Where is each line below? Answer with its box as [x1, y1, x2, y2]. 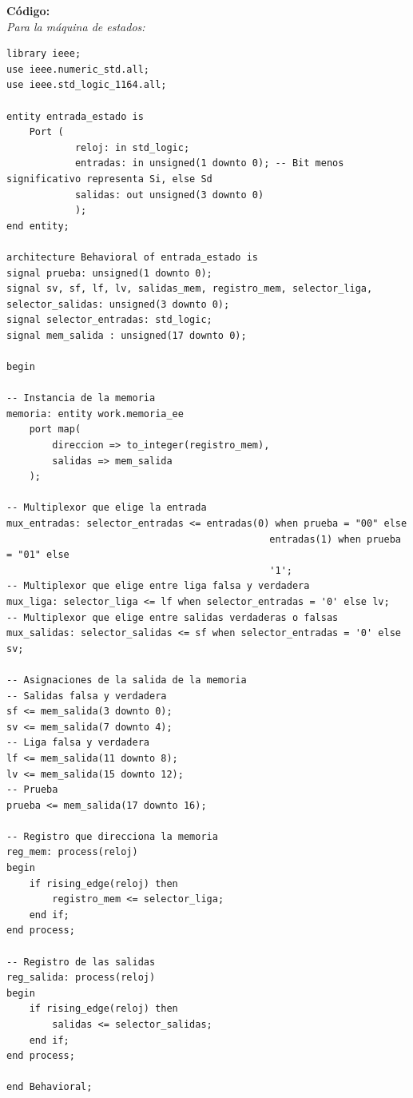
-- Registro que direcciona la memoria [6, 830, 218, 842]
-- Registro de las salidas [6, 956, 156, 968]
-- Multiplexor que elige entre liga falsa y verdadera [6, 580, 310, 592]
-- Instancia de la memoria [6, 392, 156, 404]
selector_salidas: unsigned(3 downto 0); [6, 298, 230, 310]
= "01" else [6, 549, 69, 561]
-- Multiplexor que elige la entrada [6, 502, 207, 514]
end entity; [6, 220, 69, 232]
